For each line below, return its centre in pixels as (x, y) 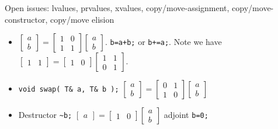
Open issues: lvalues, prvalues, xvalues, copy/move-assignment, (117, 8)
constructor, (26, 19)
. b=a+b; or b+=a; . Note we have (163, 42)
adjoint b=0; (186, 115)
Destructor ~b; (45, 115)
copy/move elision (82, 19)
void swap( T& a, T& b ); (69, 90)
